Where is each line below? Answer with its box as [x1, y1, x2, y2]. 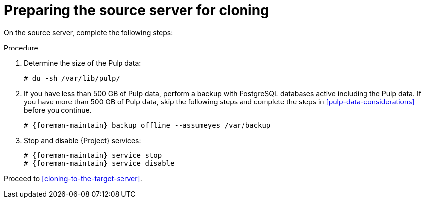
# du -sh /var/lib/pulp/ [24, 74, 120, 82]
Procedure [4, 43, 38, 52]
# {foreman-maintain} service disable [24, 159, 175, 167]
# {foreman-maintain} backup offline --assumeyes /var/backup [24, 121, 271, 129]
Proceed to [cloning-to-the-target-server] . [4, 174, 142, 183]
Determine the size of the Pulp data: [24, 58, 141, 67]
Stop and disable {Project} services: [24, 136, 141, 145]
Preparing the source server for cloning [4, 2, 269, 19]
